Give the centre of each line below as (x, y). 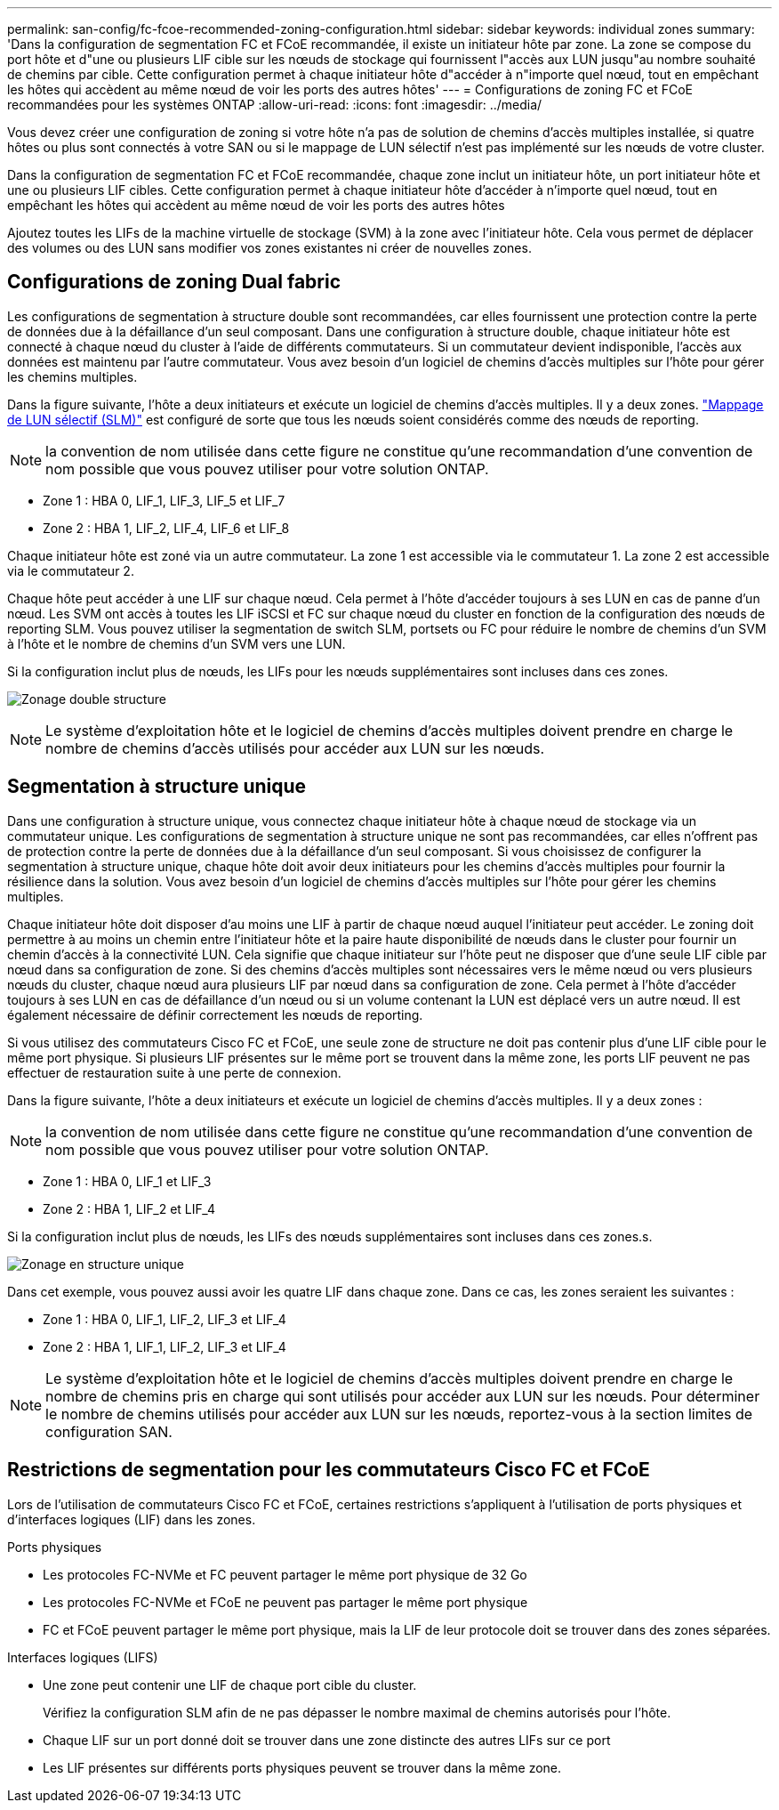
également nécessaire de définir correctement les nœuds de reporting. (215, 1014)
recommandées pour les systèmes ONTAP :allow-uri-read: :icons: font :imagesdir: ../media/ (275, 105)
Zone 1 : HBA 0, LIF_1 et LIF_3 (127, 1181)
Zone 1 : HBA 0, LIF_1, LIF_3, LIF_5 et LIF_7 (164, 500)
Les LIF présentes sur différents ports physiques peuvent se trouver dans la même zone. (302, 1767)
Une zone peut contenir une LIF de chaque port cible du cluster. (230, 1685)
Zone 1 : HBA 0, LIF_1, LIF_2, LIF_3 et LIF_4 (165, 1319)
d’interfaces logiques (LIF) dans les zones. (132, 1519)
